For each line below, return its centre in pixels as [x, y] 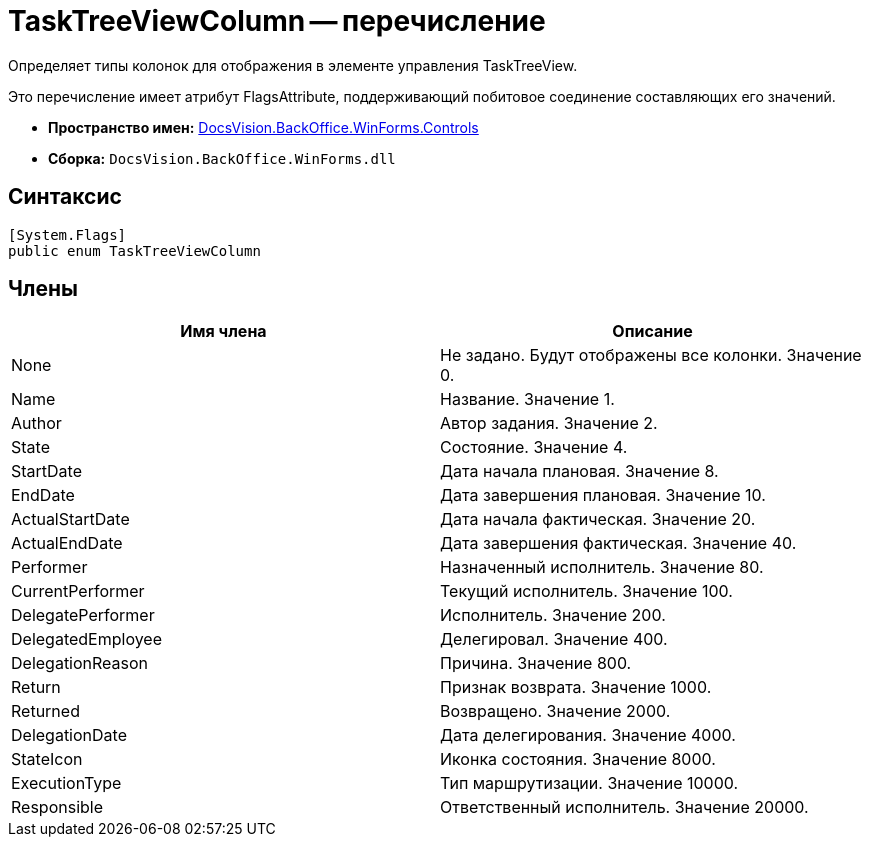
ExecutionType [66, 783]
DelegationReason [80, 663]
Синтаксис [65, 197]
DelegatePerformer [83, 615]
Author [36, 423]
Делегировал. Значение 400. [554, 639]
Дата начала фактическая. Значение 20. [598, 519]
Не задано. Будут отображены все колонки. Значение [651, 355]
